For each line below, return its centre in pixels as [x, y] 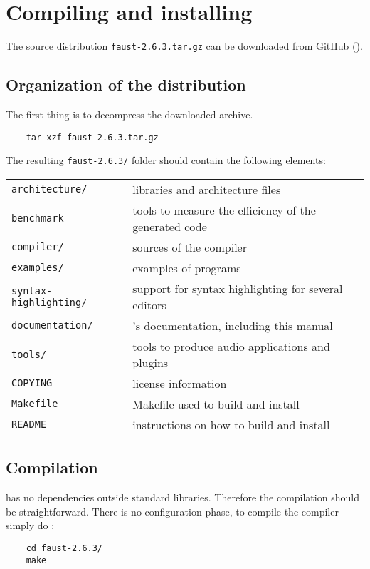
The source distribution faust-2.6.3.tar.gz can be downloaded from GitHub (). [184, 46]
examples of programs [187, 267]
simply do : [30, 525]
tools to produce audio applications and [231, 346]
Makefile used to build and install [216, 404]
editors [149, 304]
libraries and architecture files [207, 189]
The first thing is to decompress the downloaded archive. [129, 114]
